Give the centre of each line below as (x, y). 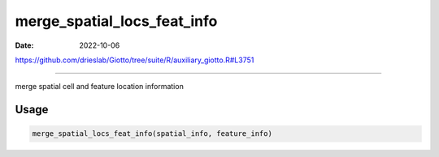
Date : (24, 45)
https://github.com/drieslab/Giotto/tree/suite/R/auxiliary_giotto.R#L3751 (135, 60)
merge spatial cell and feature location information (100, 87)
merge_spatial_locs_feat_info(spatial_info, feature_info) (152, 134)
